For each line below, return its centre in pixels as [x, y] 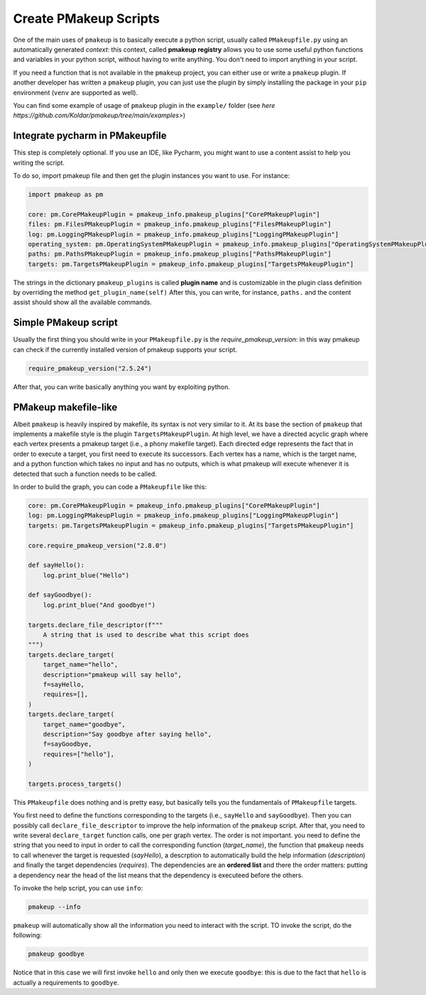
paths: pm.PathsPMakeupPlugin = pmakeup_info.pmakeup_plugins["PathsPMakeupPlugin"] [180, 254]
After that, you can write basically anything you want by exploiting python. [122, 386]
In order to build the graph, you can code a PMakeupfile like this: [110, 486]
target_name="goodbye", [84, 724]
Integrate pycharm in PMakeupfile [90, 136]
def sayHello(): [56, 565]
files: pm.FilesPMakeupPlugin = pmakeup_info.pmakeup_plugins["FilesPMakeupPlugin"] [180, 224]
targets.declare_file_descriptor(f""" [95, 625]
